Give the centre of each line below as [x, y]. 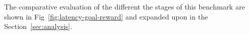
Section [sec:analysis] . [38, 26]
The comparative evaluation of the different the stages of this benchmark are [125, 6]
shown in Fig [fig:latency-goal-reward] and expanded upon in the [106, 16]
